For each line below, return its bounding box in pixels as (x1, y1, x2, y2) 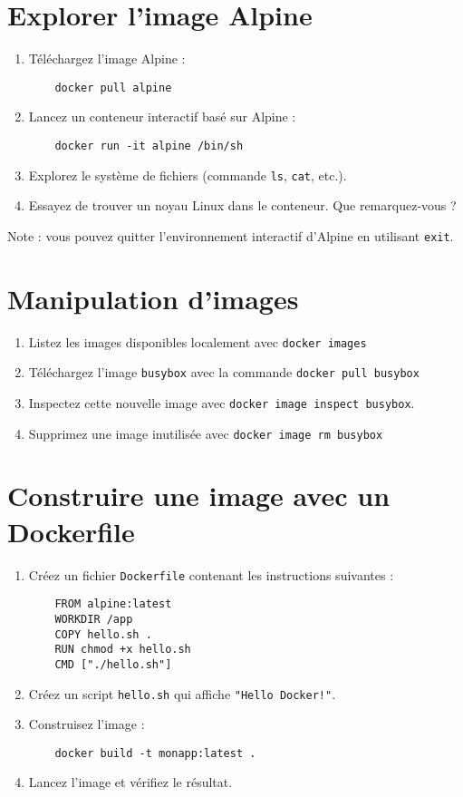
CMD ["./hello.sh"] (54, 657, 172, 671)
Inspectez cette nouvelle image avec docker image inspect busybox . (28, 393, 415, 412)
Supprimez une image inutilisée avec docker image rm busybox (28, 423, 383, 442)
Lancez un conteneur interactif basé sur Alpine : (28, 107, 296, 126)
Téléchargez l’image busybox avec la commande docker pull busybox (28, 363, 420, 382)
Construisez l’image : (28, 714, 145, 734)
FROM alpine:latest (54, 598, 172, 611)
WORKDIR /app (54, 612, 133, 626)
